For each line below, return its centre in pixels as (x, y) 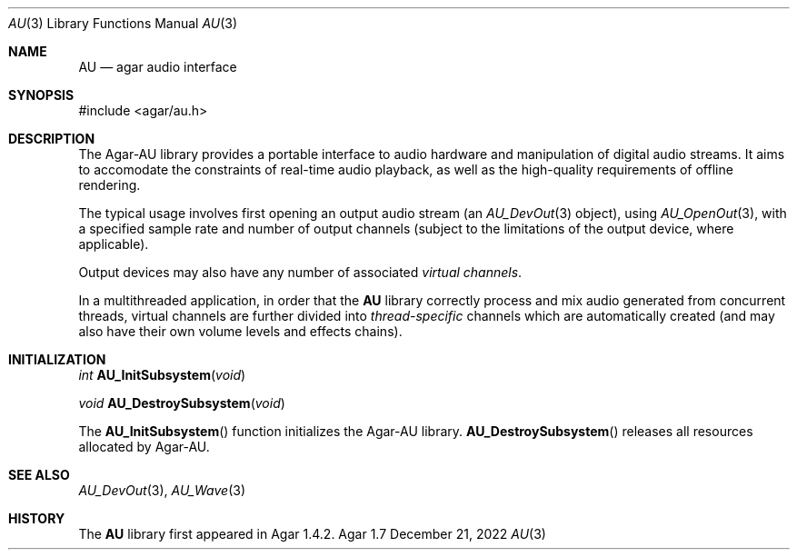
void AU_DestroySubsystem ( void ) (182, 403)
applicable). (114, 244)
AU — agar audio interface (158, 67)
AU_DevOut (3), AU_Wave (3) (162, 490)
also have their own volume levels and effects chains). (240, 331)
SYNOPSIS (41, 95)
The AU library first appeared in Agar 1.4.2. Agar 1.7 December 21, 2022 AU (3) (312, 534)
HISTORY (37, 518)
